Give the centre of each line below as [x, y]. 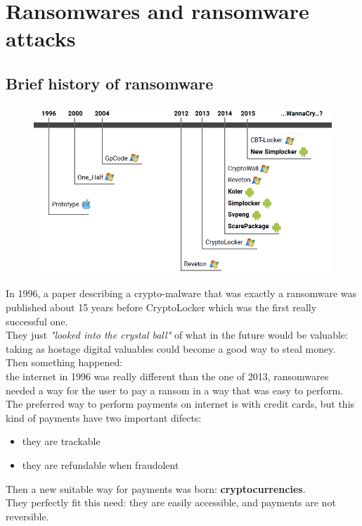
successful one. [37, 321]
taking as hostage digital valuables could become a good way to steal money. [171, 348]
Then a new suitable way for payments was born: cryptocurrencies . [156, 488]
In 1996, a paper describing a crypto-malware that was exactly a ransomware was [181, 293]
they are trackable [61, 441]
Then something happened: [64, 362]
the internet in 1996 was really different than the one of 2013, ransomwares [167, 376]
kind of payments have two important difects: [104, 417]
